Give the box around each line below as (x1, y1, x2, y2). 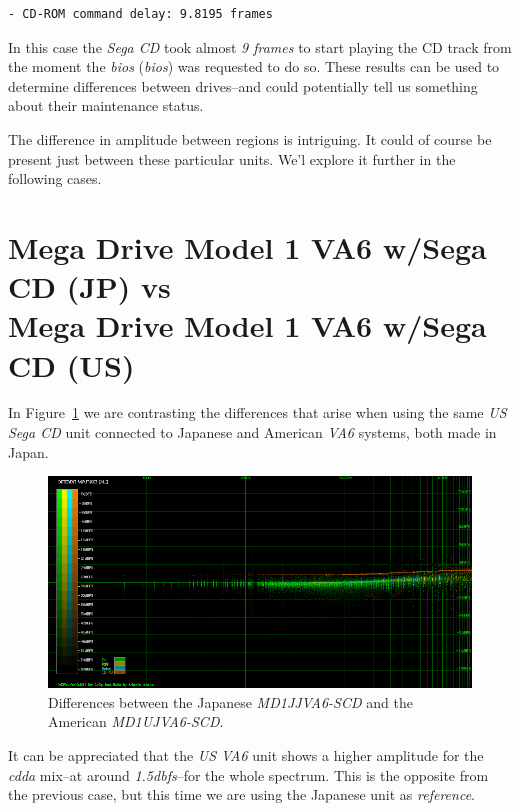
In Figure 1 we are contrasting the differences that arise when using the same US (8, 402, 507, 423)
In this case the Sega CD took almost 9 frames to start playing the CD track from (8, 36, 512, 57)
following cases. (8, 168, 102, 189)
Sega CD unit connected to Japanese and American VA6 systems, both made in (8, 422, 497, 443)
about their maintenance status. (8, 95, 204, 116)
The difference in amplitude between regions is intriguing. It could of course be (8, 128, 492, 149)
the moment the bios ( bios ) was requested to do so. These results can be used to (8, 56, 500, 77)
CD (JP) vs (8, 266, 171, 307)
